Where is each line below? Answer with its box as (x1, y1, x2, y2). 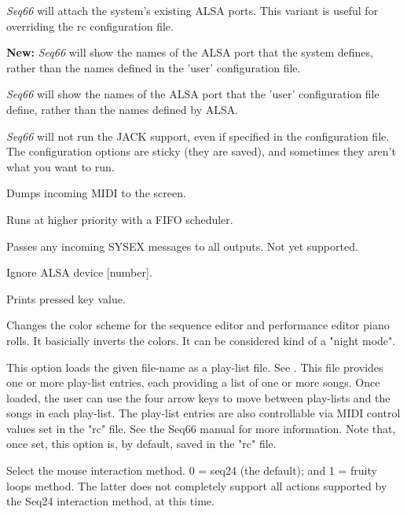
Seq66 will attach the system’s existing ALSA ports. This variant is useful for (6, 2, 379, 18)
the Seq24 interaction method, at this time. (6, 493, 214, 509)
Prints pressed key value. (6, 290, 126, 307)
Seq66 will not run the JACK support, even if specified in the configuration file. (6, 127, 390, 144)
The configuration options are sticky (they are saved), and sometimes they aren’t (6, 143, 396, 160)
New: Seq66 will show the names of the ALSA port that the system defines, (6, 44, 373, 61)
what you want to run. (6, 158, 115, 174)
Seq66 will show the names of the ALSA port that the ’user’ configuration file (6, 86, 379, 102)
